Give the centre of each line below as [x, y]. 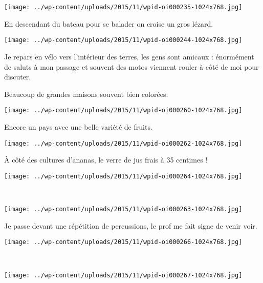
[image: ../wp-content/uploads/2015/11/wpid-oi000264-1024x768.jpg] [123, 176]
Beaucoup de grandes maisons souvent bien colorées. [86, 94]
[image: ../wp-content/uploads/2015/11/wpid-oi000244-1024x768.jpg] [123, 40]
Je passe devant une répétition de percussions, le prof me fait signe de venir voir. [131, 225]
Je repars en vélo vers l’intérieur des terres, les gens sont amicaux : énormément [129, 56]
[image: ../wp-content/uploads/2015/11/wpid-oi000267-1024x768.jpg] [123, 275]
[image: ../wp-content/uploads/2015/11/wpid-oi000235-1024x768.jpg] [123, 7]
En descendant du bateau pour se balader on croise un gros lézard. [109, 23]
